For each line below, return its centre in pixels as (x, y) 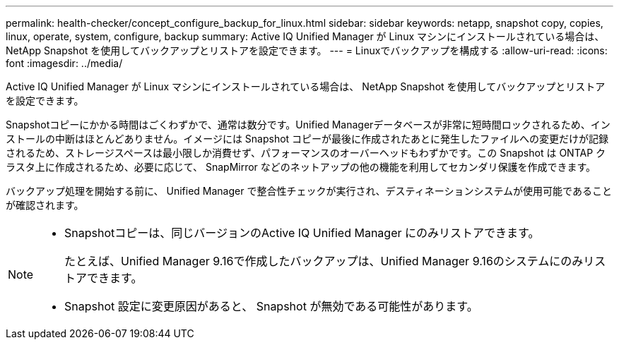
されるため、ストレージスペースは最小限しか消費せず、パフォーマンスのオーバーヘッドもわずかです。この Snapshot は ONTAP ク (306, 153)
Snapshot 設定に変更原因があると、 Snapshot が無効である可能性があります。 (271, 306)
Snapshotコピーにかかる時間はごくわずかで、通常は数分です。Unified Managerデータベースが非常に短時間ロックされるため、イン (308, 125)
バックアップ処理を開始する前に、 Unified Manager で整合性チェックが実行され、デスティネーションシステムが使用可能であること (309, 191)
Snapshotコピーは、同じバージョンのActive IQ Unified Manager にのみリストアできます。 (302, 233)
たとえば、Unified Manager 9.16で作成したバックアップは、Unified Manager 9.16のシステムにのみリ (330, 261)
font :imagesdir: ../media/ (64, 63)
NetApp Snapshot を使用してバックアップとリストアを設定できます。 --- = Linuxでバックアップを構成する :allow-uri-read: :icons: (307, 50)
